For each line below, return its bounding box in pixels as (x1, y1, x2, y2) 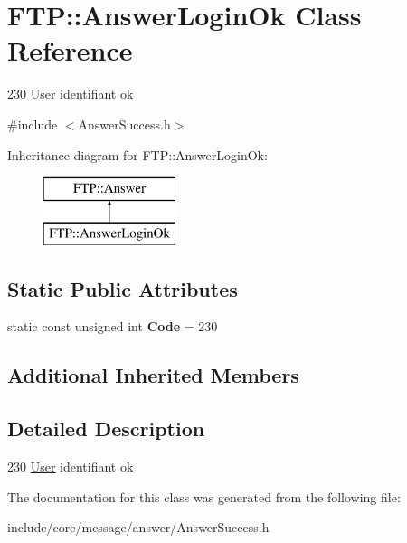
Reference (7, 32, 133, 69)
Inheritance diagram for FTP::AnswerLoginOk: (7, 145, 268, 164)
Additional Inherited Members (7, 361, 299, 389)
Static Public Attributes (7, 274, 238, 302)
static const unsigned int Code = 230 (7, 317, 218, 336)
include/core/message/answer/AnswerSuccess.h (7, 518, 270, 537)
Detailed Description (7, 414, 205, 443)
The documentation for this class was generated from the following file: (7, 487, 401, 506)
